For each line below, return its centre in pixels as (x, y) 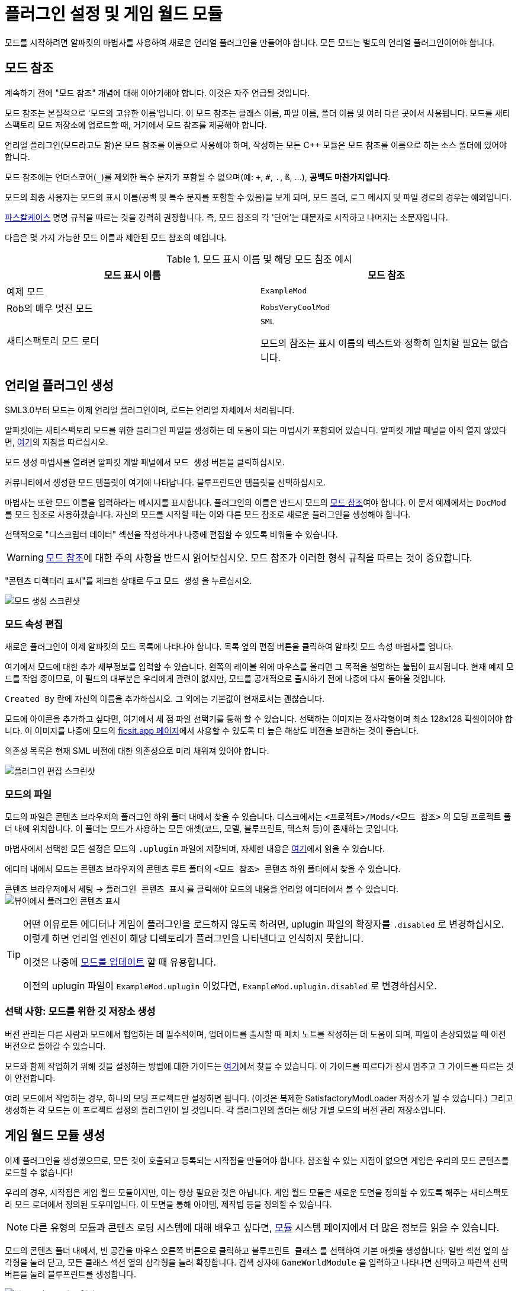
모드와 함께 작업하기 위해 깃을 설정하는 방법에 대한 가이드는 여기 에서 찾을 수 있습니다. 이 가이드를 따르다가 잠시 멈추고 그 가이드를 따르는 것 (259, 1066)
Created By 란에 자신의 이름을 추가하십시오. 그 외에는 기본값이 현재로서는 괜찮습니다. (165, 699)
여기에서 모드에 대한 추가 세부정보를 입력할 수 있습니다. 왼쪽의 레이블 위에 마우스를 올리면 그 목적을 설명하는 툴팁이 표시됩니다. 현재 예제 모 (259, 667)
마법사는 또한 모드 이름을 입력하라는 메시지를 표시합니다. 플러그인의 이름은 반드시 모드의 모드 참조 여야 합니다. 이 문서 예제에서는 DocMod (255, 503)
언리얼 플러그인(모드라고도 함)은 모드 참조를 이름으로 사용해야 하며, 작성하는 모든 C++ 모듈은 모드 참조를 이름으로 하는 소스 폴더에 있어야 (256, 145)
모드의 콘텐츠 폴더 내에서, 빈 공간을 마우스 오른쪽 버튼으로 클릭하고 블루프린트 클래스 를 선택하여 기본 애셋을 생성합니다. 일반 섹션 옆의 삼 (257, 1250)
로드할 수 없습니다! (39, 1172)
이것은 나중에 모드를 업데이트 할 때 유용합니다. (120, 962)
